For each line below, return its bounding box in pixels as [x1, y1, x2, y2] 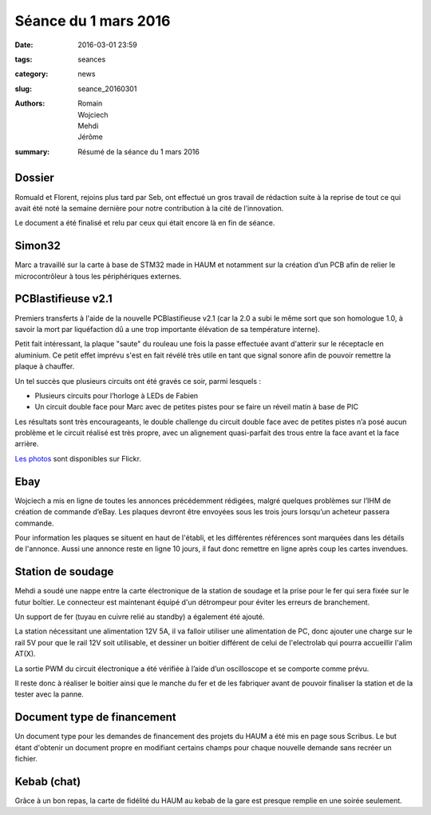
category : [14, 69, 49, 79]
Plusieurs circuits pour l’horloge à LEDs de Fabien [34, 390, 199, 400]
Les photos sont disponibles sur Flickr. [14, 453, 141, 463]
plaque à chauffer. [14, 362, 75, 371]
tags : [14, 54, 33, 64]
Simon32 [14, 239, 61, 253]
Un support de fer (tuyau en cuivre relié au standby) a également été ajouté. [14, 612, 265, 621]
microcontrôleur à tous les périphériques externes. [14, 271, 182, 281]
